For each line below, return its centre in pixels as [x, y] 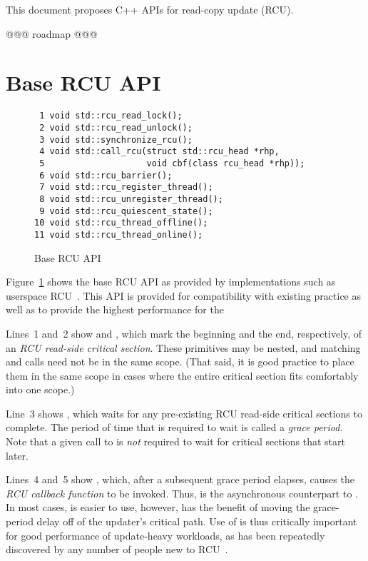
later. [17, 455]
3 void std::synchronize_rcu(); [116, 140]
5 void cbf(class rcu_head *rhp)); [172, 163]
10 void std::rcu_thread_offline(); [121, 223]
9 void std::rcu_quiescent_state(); [126, 211]
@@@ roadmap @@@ [52, 33]
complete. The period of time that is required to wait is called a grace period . [174, 427]
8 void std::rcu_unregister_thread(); [131, 199]
